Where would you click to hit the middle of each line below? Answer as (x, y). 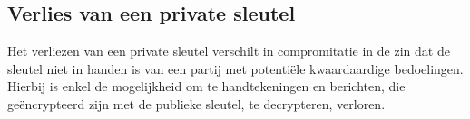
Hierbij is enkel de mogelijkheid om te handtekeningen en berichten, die (206, 86)
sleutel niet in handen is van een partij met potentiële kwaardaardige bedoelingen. (235, 68)
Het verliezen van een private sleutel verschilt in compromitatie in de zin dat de (229, 51)
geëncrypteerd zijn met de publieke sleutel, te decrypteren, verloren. (196, 103)
